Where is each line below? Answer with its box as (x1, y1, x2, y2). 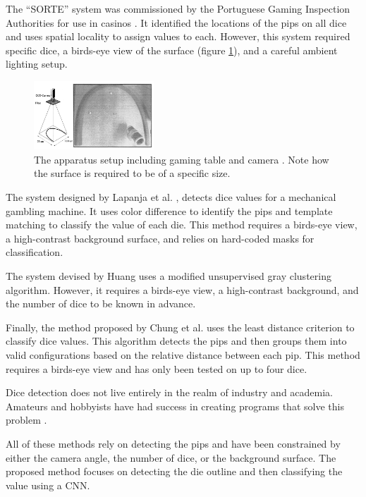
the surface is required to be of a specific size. (34, 166, 231, 180)
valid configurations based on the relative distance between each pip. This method (6, 347, 360, 362)
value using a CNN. (6, 477, 90, 492)
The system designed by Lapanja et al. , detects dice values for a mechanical (6, 190, 336, 204)
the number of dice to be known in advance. (6, 296, 196, 311)
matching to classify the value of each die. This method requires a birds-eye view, (6, 217, 358, 232)
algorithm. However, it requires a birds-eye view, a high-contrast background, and (6, 282, 359, 297)
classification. (6, 245, 63, 259)
